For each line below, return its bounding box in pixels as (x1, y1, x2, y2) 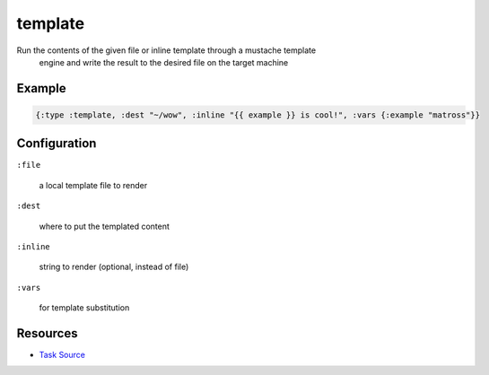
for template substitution (39, 302, 130, 313)
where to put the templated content (39, 221, 170, 231)
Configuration (16, 135, 97, 152)
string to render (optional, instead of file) (39, 261, 189, 273)
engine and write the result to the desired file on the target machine (39, 57, 289, 67)
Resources (16, 326, 78, 341)
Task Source (39, 350, 85, 361)
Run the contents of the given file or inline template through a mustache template (16, 45, 317, 56)
